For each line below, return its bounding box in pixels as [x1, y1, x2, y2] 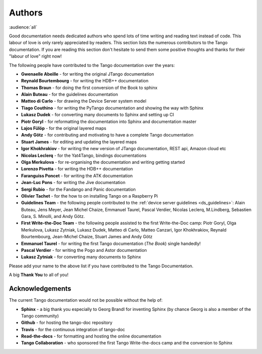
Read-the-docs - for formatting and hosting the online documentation [21, 333, 162, 339]
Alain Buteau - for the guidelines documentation [21, 92, 118, 97]
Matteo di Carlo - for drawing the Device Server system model [21, 98, 147, 104]
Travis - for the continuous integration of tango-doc [21, 326, 126, 332]
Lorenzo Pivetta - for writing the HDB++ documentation [21, 166, 133, 172]
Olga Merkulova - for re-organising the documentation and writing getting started [21, 159, 185, 165]
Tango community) [21, 313, 59, 319]
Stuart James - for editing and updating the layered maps [21, 139, 137, 145]
